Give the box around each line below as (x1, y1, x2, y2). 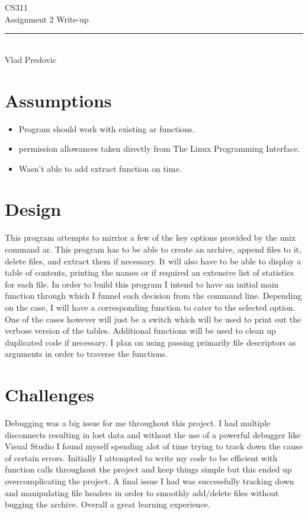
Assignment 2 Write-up (5, 12, 89, 25)
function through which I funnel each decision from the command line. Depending (5, 289, 302, 302)
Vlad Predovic (5, 53, 56, 65)
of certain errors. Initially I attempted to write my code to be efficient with (5, 451, 278, 464)
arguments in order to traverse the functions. (5, 347, 168, 360)
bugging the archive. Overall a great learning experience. (5, 498, 210, 510)
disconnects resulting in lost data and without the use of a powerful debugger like (5, 428, 301, 440)
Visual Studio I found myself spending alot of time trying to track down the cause (5, 440, 303, 452)
